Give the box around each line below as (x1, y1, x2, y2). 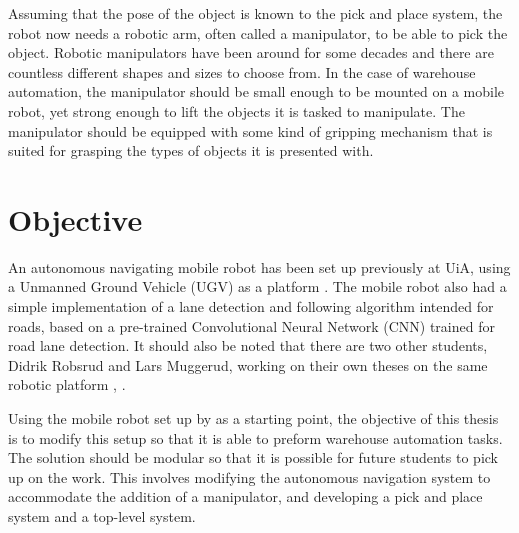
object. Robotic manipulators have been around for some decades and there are (8, 42, 494, 63)
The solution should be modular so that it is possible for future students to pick (8, 447, 498, 468)
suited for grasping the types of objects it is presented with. (8, 140, 374, 161)
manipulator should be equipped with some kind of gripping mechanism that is (8, 120, 493, 141)
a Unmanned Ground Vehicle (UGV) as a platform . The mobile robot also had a (8, 276, 507, 297)
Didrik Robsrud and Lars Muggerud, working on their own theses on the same (8, 354, 488, 375)
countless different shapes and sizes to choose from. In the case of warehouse (8, 61, 476, 82)
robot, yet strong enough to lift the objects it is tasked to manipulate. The (8, 100, 465, 121)
